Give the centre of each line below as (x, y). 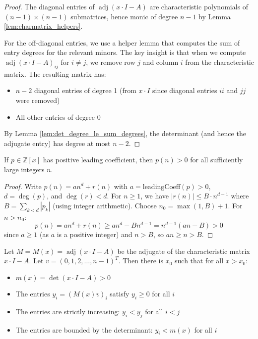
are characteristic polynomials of (199, 6)
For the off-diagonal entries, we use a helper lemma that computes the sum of (122, 42)
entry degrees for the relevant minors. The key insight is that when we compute (125, 52)
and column (161, 62)
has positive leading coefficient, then (98, 160)
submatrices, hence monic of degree (124, 16)
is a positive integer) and (95, 234)
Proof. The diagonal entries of (49, 6)
